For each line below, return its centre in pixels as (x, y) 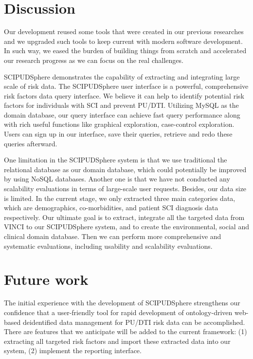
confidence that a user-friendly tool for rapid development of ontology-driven (118, 312)
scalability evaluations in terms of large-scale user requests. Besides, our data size (125, 189)
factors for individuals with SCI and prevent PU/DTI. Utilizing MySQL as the (121, 105)
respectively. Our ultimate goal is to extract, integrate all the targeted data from (124, 217)
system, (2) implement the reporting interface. (73, 350)
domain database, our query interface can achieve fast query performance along (122, 114)
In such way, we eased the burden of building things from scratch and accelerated (125, 50)
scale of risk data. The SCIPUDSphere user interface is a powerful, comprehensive (126, 86)
